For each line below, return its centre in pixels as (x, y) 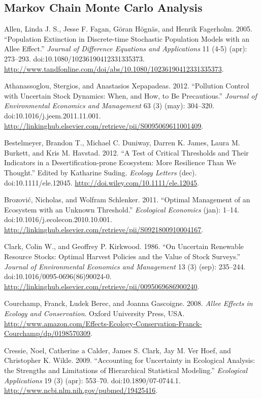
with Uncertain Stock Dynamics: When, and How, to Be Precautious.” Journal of (130, 95)
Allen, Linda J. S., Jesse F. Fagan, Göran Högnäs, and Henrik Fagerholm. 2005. (128, 29)
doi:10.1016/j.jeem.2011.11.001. (53, 115)
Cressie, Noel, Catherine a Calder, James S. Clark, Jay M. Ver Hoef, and (118, 350)
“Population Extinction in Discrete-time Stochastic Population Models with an (127, 38)
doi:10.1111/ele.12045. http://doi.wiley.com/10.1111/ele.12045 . (102, 182)
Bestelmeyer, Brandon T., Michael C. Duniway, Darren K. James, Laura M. (122, 143)
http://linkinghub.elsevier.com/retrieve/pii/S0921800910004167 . (104, 229)
